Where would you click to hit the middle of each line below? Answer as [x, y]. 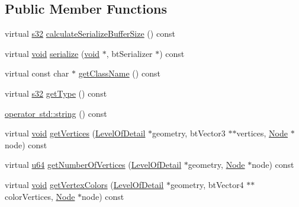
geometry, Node [216, 165]
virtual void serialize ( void [52, 53]
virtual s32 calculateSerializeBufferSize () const [90, 34]
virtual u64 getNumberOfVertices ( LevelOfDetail [93, 165]
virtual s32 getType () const [56, 93]
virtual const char [37, 73]
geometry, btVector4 [207, 184]
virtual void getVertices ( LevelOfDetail [75, 133]
